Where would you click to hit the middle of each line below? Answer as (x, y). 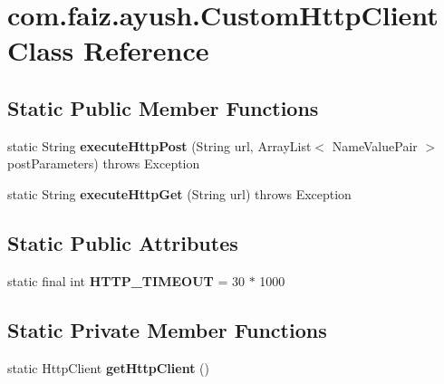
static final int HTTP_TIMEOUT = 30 (126, 280)
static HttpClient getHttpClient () (108, 367)
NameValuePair (375, 145)
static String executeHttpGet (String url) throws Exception (179, 193)
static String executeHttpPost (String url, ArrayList (159, 145)
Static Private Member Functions (167, 329)
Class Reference (108, 50)
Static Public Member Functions (163, 107)
